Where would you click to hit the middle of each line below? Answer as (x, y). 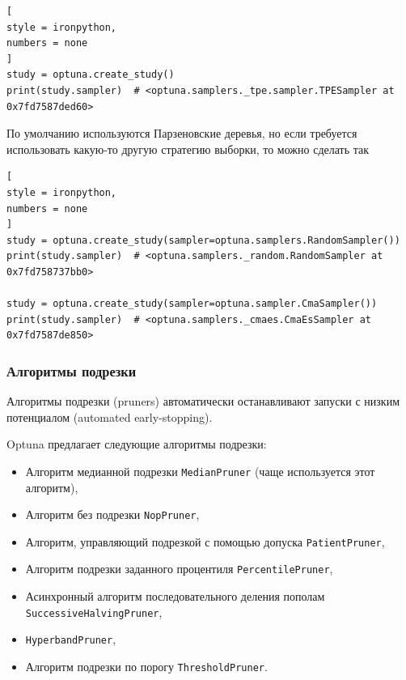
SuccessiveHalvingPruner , (94, 612)
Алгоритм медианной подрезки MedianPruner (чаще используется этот (200, 471)
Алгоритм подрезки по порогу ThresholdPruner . (146, 666)
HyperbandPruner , (71, 639)
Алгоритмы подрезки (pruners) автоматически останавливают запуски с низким (203, 401)
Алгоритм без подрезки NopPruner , (112, 514)
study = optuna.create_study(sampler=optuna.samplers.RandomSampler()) (203, 240)
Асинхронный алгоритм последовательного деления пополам (175, 596)
